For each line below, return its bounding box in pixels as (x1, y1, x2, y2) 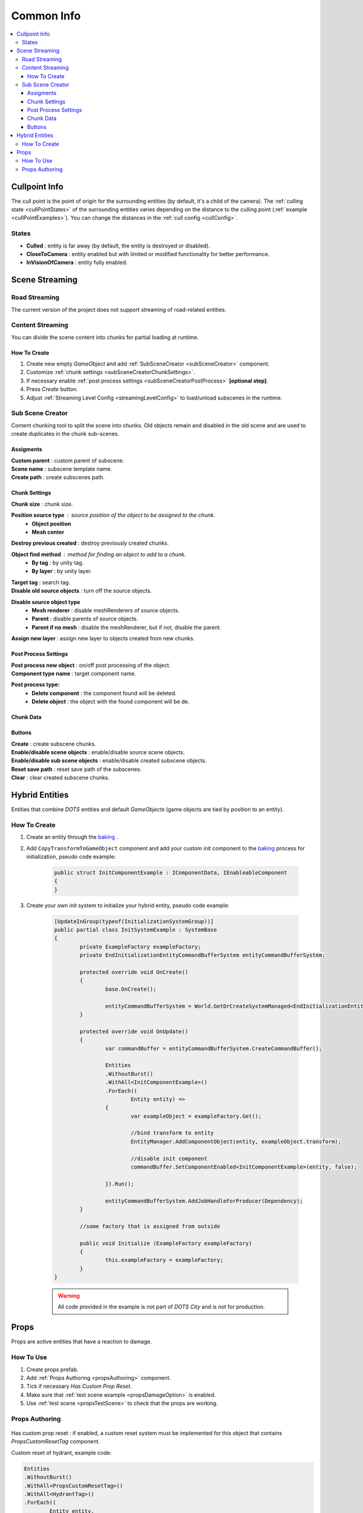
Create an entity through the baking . (26, 833, 118, 841)
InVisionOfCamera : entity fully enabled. (26, 259, 128, 266)
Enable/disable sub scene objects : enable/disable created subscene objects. (11, 757, 207, 764)
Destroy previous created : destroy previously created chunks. (11, 539, 169, 547)
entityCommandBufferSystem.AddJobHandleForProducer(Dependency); (105, 1197, 304, 1204)
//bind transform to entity (130, 1129, 214, 1137)
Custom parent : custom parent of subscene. (11, 457, 125, 464)
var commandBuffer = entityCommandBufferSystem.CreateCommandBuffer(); (105, 1045, 322, 1052)
